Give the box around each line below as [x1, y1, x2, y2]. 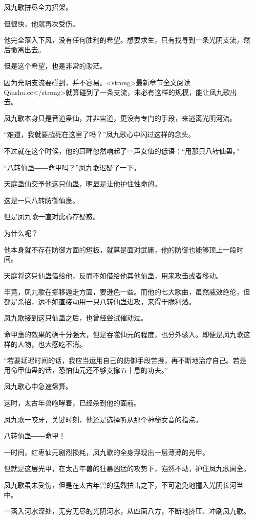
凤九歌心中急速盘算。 [4, 381, 72, 391]
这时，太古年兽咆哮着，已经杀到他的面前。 [4, 398, 141, 408]
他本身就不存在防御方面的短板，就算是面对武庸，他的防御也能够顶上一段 [4, 244, 236, 254]
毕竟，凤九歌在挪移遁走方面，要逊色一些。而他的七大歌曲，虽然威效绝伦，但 [4, 287, 250, 297]
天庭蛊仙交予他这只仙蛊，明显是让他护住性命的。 [4, 179, 161, 189]
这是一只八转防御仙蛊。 [4, 195, 79, 205]
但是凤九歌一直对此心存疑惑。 [4, 211, 100, 222]
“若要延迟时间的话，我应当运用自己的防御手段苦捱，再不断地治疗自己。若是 [4, 355, 247, 365]
